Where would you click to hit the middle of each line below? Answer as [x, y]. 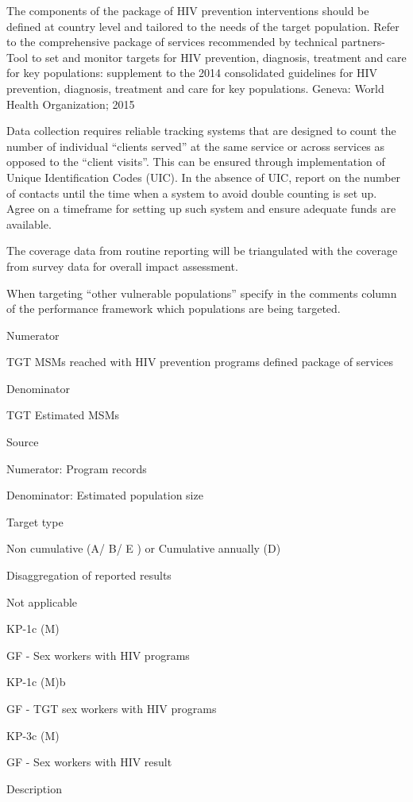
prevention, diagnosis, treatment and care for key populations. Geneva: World [195, 88]
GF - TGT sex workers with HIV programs [112, 708]
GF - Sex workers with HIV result [89, 762]
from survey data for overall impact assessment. [122, 266]
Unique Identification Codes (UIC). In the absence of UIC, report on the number [204, 177]
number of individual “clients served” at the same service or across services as [196, 146]
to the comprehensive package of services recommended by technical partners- [196, 42]
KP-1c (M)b [36, 682]
